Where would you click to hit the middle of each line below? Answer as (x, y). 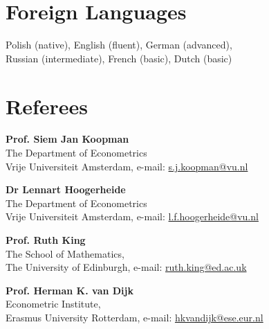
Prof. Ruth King (46, 240)
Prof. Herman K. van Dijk (69, 290)
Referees (47, 106)
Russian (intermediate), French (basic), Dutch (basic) (119, 58)
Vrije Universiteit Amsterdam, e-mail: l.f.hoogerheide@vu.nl (132, 216)
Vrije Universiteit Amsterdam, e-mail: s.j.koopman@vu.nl (127, 166)
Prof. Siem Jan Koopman (67, 139)
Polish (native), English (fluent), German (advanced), (119, 45)
